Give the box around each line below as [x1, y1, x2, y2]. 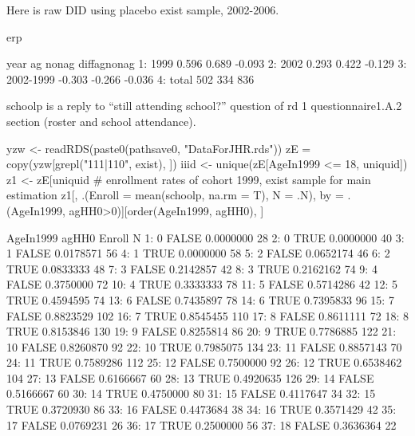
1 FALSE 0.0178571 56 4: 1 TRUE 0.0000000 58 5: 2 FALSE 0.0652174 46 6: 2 [6, 245, 390, 261]
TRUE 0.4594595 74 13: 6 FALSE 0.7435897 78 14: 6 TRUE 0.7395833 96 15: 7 [6, 291, 394, 308]
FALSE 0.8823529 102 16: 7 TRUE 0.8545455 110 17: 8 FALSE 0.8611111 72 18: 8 [6, 307, 409, 324]
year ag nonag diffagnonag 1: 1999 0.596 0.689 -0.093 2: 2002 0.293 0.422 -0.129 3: [6, 55, 407, 72]
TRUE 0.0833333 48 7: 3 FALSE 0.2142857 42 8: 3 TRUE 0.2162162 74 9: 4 [6, 260, 377, 277]
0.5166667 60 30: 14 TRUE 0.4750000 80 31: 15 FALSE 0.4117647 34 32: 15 [6, 385, 376, 402]
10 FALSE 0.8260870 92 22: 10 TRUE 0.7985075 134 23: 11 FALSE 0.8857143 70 [6, 338, 402, 355]
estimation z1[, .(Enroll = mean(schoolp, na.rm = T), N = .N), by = [6, 187, 344, 203]
